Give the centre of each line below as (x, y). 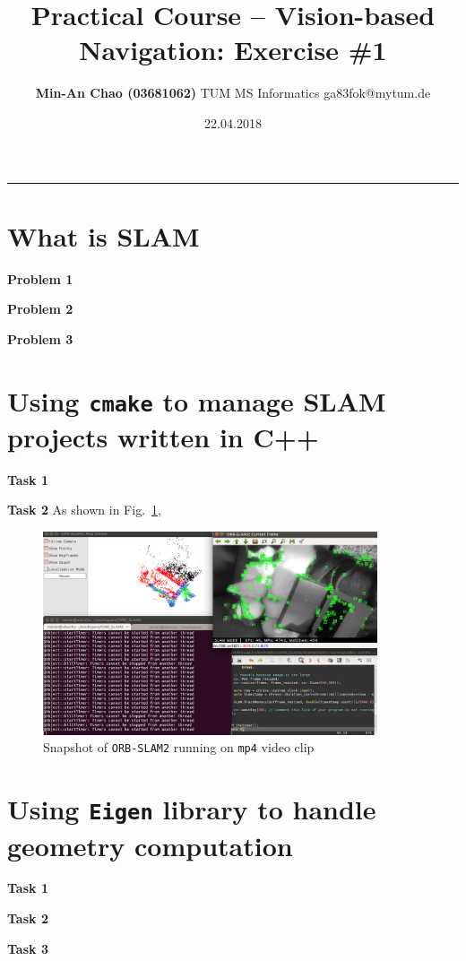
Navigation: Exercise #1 (233, 50)
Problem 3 (40, 338)
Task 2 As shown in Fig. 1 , (84, 510)
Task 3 (28, 948)
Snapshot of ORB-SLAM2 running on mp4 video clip (179, 747)
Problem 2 (40, 309)
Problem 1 (40, 278)
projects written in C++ (163, 436)
